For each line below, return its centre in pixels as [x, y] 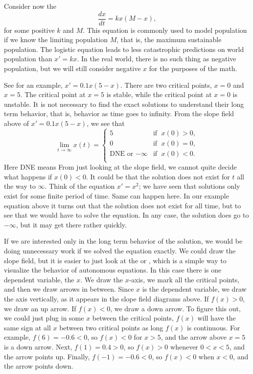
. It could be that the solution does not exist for [158, 176]
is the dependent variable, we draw [194, 289]
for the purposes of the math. [193, 68]
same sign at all [27, 327]
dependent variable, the [39, 279]
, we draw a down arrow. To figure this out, [175, 308]
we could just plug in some [44, 318]
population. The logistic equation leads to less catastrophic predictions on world [124, 49]
